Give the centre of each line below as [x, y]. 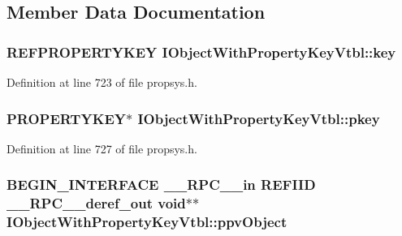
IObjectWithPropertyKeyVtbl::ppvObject [147, 222]
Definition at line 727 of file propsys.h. [102, 148]
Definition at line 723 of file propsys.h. [102, 82]
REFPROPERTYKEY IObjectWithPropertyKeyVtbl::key [201, 51]
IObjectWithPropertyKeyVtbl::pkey [259, 118]
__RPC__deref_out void [96, 203]
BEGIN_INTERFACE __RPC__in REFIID [161, 185]
